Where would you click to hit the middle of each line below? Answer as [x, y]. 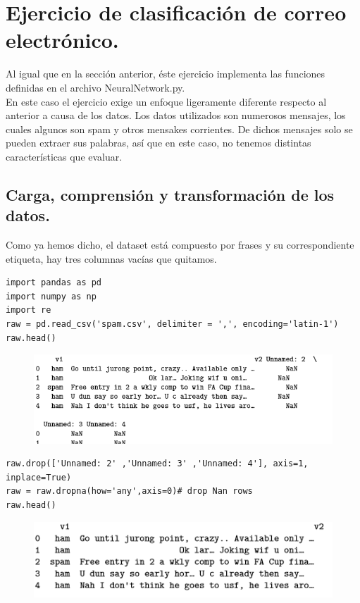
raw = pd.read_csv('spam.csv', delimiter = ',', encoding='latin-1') [172, 324]
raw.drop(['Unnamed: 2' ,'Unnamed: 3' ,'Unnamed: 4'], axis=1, [157, 464]
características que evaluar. [64, 156]
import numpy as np [51, 296]
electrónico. [62, 40]
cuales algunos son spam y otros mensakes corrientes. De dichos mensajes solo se [179, 129]
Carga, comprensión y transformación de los [170, 194]
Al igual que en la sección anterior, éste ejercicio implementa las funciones [166, 74]
